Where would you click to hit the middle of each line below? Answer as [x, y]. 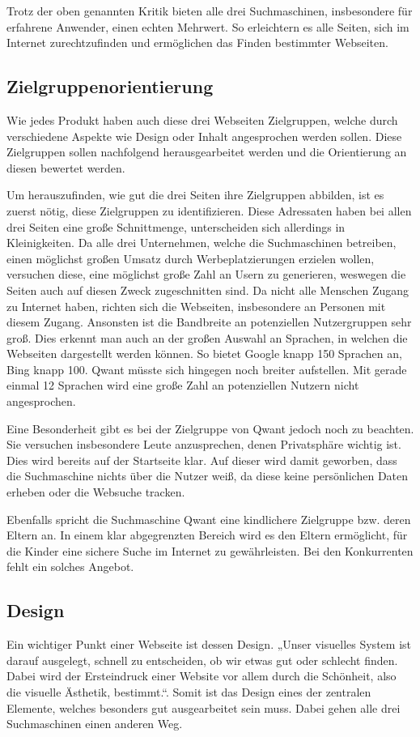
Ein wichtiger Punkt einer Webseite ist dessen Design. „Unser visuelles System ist [209, 644]
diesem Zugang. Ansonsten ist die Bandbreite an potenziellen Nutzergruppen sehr [209, 322]
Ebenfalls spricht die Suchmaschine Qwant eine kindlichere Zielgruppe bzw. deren [209, 519]
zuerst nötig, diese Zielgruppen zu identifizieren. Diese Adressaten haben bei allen [209, 210]
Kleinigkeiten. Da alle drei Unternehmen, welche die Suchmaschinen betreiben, [202, 243]
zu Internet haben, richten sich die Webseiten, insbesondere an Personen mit [196, 306]
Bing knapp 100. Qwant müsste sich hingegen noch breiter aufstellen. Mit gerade [207, 369]
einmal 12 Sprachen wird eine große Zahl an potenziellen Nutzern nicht [183, 385]
